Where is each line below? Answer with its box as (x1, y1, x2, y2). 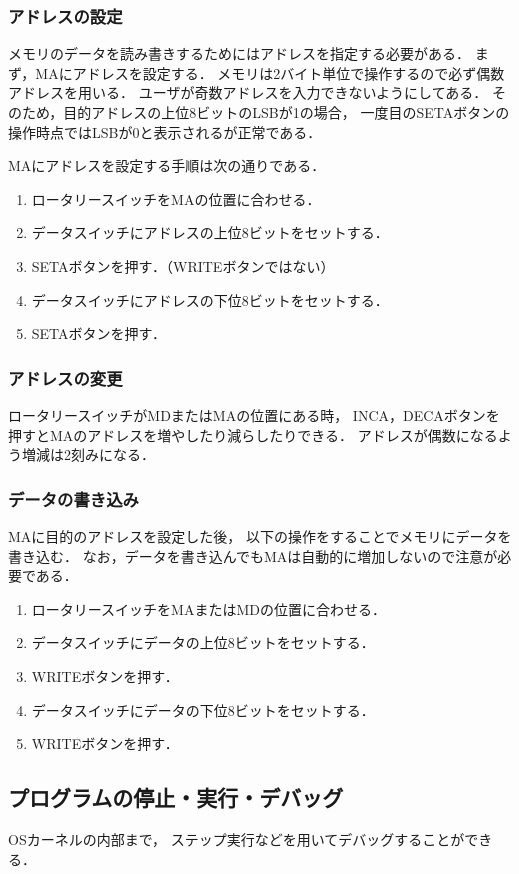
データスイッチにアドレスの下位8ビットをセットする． (31, 289, 389, 310)
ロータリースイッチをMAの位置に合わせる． (31, 188, 321, 209)
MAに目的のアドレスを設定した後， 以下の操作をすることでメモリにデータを (8, 525, 512, 546)
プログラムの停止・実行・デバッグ (8, 782, 344, 813)
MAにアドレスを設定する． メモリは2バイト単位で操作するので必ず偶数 (35, 62, 505, 83)
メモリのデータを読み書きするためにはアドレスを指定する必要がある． (8, 43, 470, 64)
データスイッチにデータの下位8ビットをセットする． (31, 699, 375, 720)
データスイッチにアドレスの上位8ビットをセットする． (31, 222, 389, 243)
